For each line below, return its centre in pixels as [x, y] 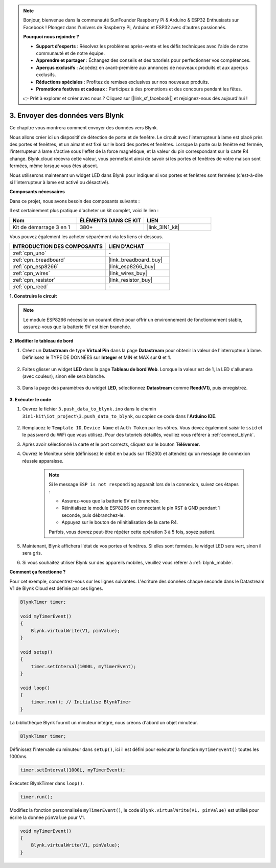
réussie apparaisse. [43, 461]
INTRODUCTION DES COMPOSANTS [58, 246]
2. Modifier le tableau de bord [41, 341]
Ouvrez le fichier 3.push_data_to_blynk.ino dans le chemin [89, 409]
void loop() [35, 688]
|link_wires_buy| [128, 273]
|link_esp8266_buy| [132, 266]
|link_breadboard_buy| [135, 260]
